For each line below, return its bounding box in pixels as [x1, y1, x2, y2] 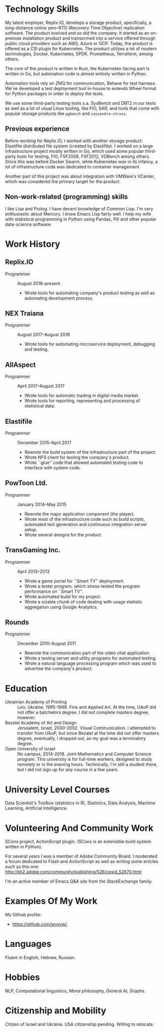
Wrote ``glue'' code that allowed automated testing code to [24, 459, 143, 465]
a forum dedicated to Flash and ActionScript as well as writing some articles [5, 859, 159, 864]
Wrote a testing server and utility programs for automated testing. [24, 655, 157, 661]
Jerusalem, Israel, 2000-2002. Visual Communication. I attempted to [17, 725, 156, 731]
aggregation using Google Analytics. [24, 604, 98, 610]
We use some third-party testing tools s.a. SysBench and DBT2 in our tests [5, 100, 156, 106]
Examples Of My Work [5, 895, 98, 907]
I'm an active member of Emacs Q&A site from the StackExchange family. [5, 878, 153, 885]
